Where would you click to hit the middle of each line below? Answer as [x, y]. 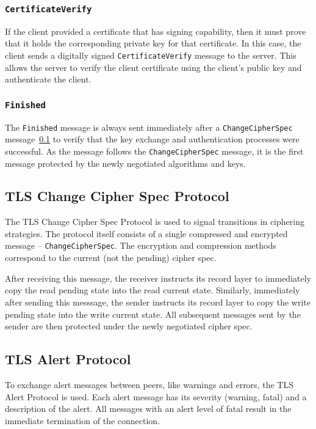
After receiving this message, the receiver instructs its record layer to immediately [158, 278]
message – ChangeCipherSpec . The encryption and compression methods [141, 245]
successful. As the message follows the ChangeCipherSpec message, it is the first [154, 151]
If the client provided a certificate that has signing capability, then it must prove [156, 31]
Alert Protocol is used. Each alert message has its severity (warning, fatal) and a [156, 396]
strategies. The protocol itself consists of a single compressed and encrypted [146, 233]
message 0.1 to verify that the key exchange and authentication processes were [152, 139]
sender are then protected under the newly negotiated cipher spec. [129, 326]
